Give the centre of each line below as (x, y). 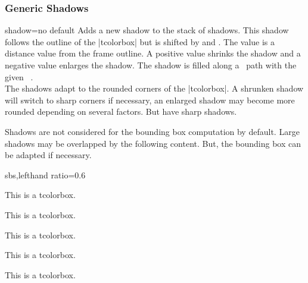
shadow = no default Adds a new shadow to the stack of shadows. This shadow (147, 30)
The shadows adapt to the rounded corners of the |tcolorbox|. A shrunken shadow (154, 88)
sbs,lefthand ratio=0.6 (45, 174)
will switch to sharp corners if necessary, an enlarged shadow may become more (150, 100)
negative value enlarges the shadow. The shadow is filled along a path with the (151, 65)
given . (19, 76)
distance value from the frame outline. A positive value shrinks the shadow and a (153, 53)
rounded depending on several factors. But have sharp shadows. (121, 111)
